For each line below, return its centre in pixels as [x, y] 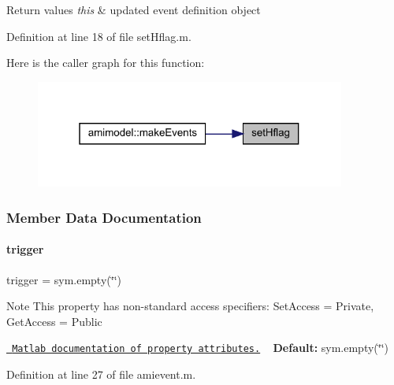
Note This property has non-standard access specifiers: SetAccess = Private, [190, 306]
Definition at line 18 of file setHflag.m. [99, 36]
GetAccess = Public [54, 321]
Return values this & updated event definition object [134, 9]
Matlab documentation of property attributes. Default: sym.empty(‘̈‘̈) [201, 348]
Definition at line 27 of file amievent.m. [101, 374]
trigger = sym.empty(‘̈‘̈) [64, 279]
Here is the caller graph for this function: [106, 63]
